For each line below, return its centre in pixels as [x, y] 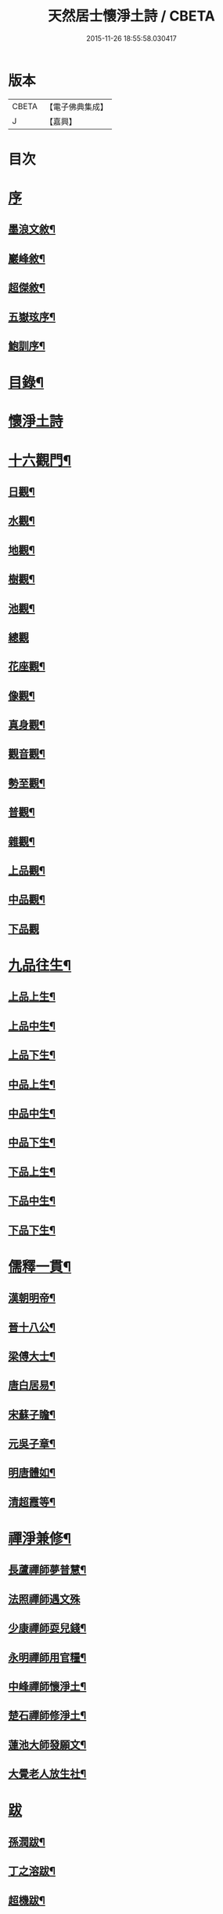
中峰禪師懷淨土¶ [47, 1686]
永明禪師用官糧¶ [47, 1657]
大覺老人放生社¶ [47, 1774]
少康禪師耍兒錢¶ [47, 1629]
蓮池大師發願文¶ [47, 1745]
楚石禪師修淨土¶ [47, 1716]
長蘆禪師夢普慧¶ [47, 1570]
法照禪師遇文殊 [44, 1599]
